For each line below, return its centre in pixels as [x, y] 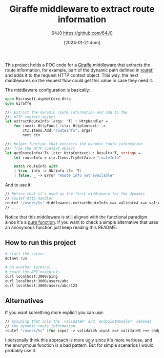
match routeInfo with [36, 167]
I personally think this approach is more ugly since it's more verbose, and [79, 340]
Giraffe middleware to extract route [82, 9]
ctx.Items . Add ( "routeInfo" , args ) [58, 131]
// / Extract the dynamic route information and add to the [66, 112]
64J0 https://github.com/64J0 [82, 33]
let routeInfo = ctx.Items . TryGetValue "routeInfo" [67, 158]
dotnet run [16, 259]
